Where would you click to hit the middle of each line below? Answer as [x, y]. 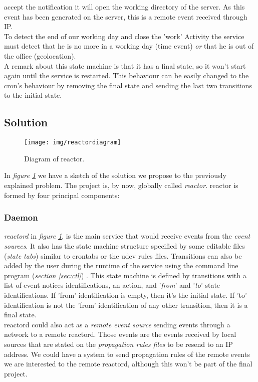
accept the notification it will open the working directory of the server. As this [124, 7]
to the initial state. [33, 95]
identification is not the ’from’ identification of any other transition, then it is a [126, 305]
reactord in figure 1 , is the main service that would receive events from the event [127, 236]
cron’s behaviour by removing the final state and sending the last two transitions [128, 85]
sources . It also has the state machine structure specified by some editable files [124, 245]
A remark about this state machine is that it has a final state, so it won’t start [125, 65]
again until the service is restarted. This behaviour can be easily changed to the [126, 75]
